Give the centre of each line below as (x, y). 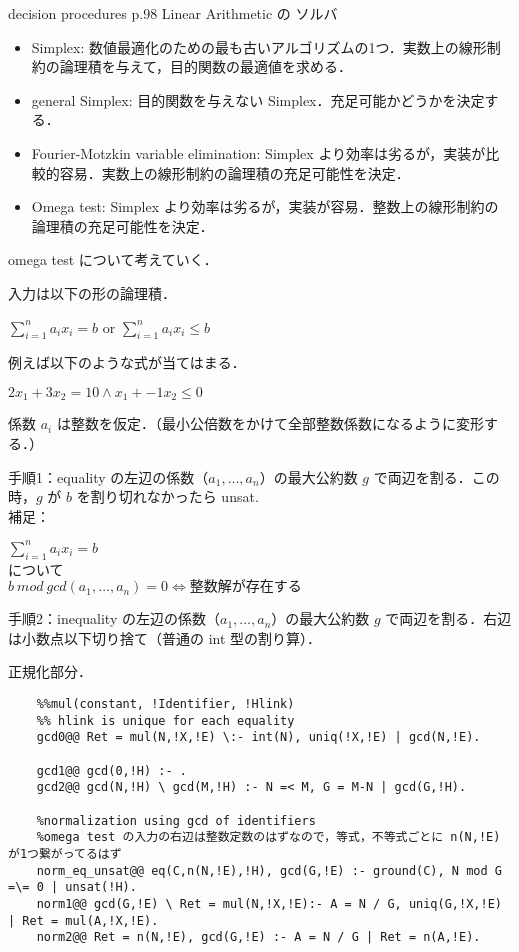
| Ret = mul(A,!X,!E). (83, 920)
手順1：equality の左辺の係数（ (108, 476)
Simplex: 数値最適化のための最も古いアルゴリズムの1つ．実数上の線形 (259, 46)
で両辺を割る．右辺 (448, 618)
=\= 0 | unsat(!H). (72, 887)
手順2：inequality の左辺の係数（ (114, 618)
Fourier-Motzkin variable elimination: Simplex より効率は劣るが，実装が (258, 152)
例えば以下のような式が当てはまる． (127, 362)
